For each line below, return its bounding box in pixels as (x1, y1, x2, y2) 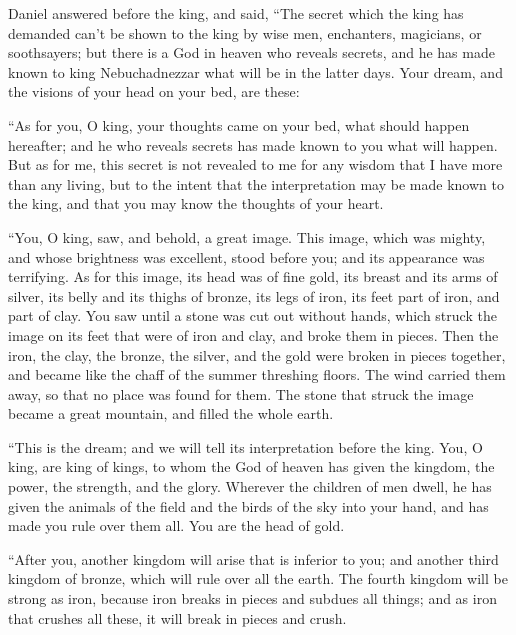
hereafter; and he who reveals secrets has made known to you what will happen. (8, 134, 498, 155)
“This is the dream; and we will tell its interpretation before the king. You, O (8, 436, 483, 457)
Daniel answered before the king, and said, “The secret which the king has (8, 3, 464, 23)
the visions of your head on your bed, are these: (8, 81, 300, 102)
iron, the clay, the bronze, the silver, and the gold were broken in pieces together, (8, 344, 506, 365)
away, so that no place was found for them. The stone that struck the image (8, 383, 474, 404)
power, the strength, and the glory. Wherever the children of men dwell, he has (8, 476, 492, 497)
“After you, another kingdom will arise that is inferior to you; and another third (8, 548, 499, 569)
